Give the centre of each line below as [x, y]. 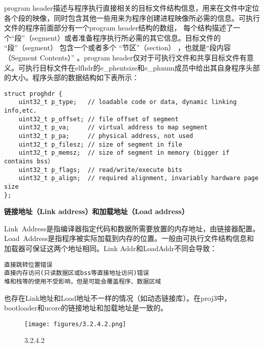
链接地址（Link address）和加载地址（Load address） [96, 211]
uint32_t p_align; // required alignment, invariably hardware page [139, 178]
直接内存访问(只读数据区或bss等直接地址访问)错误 [77, 273]
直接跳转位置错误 [28, 265]
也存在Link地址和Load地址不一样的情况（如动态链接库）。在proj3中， [118, 298]
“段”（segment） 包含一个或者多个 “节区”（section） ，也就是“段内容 [118, 47]
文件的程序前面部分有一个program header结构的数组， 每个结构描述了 [119, 28]
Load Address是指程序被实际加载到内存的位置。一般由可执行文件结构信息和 [129, 238]
